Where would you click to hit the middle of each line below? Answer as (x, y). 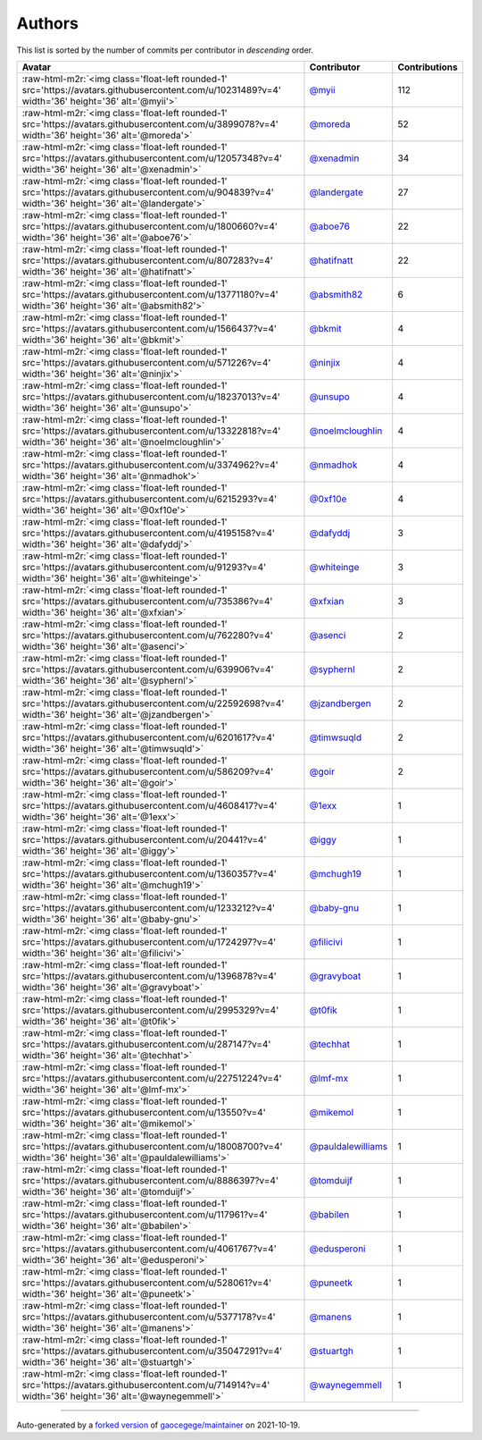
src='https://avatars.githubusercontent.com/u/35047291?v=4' (152, 1351)
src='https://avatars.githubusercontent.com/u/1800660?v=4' (150, 226)
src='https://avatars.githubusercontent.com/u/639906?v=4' (148, 669)
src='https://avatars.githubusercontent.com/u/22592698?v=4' (153, 703)
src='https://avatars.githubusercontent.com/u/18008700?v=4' (152, 1146)
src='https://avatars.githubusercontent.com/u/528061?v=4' (147, 1283)
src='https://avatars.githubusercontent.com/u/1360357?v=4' (149, 873)
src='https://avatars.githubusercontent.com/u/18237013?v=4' (151, 396)
